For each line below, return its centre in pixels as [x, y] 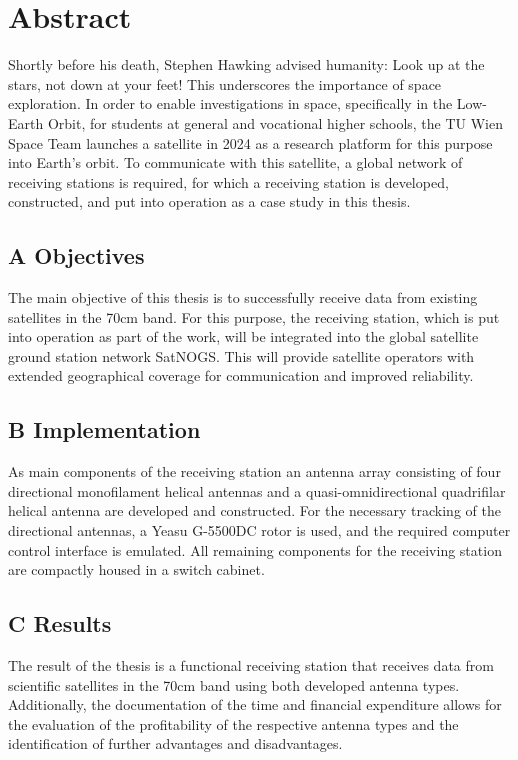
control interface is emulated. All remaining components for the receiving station [255, 549]
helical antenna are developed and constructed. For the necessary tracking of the [254, 510]
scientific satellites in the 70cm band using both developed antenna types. [234, 684]
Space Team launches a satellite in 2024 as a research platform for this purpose [250, 142]
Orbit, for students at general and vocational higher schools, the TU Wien [275, 122]
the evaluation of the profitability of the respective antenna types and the [233, 723]
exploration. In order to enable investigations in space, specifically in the [230, 103]
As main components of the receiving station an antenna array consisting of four [254, 471]
